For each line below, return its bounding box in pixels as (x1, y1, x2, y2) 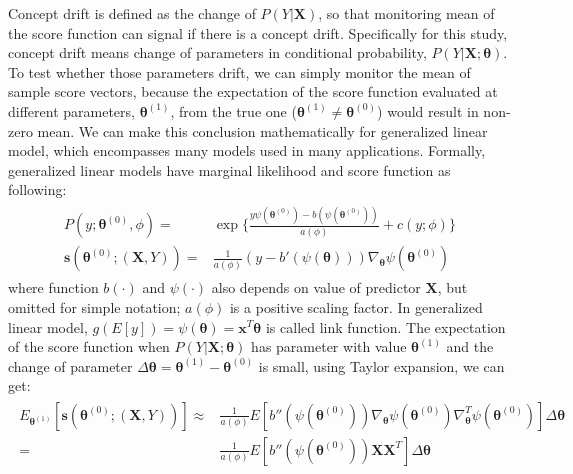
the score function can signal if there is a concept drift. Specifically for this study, (8, 22, 508, 43)
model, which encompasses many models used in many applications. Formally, (8, 140, 486, 161)
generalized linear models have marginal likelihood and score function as (8, 159, 451, 180)
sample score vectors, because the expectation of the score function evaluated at (8, 81, 498, 102)
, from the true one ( (170, 100, 297, 121)
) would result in (377, 100, 479, 121)
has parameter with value (251, 336, 407, 357)
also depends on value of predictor (211, 277, 421, 298)
